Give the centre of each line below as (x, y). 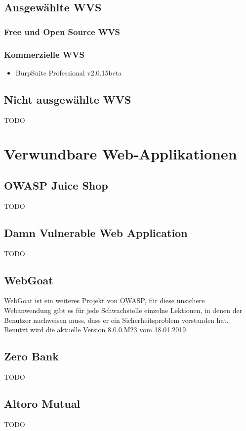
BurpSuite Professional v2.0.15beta (69, 72)
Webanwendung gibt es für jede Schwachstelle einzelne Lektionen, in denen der (123, 310)
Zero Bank (31, 356)
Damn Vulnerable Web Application (96, 232)
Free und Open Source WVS (62, 31)
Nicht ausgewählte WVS (68, 99)
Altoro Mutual (42, 403)
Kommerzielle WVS (44, 54)
